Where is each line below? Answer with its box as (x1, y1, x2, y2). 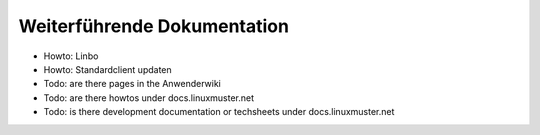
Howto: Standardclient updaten (43, 63, 172, 75)
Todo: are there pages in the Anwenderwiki (43, 78, 222, 90)
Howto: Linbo (43, 50, 99, 62)
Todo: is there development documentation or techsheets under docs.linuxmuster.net (43, 106, 395, 118)
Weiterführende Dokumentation (18, 15, 290, 37)
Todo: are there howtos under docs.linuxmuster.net (43, 91, 255, 104)
